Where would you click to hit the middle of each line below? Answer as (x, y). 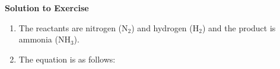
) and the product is (239, 27)
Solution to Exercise (47, 8)
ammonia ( (38, 39)
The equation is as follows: (67, 59)
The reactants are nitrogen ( (70, 27)
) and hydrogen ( (162, 27)
